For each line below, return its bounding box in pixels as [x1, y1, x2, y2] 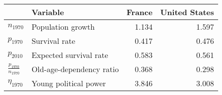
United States [160, 6, 214, 18]
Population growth [31, 21, 95, 32]
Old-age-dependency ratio [31, 63, 119, 75]
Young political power [31, 77, 106, 89]
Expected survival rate [31, 49, 108, 60]
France [126, 6, 153, 18]
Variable [31, 6, 64, 18]
